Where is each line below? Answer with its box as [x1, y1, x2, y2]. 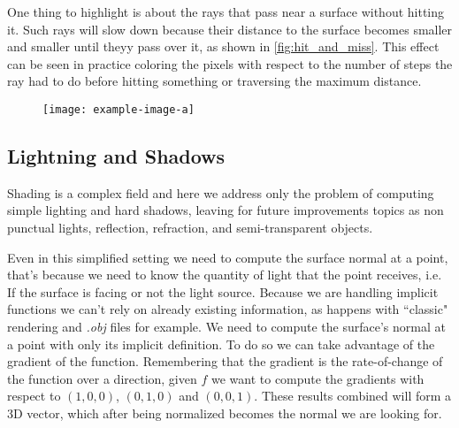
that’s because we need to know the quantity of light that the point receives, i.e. [7, 265, 442, 284]
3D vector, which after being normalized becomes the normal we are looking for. [7, 403, 442, 422]
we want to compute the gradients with [210, 369, 425, 387]
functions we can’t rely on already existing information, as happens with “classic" [7, 300, 448, 318]
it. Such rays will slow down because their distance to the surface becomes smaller [7, 19, 453, 38]
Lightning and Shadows [7, 142, 226, 170]
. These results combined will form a [254, 386, 452, 405]
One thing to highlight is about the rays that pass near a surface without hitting [7, 3, 445, 20]
